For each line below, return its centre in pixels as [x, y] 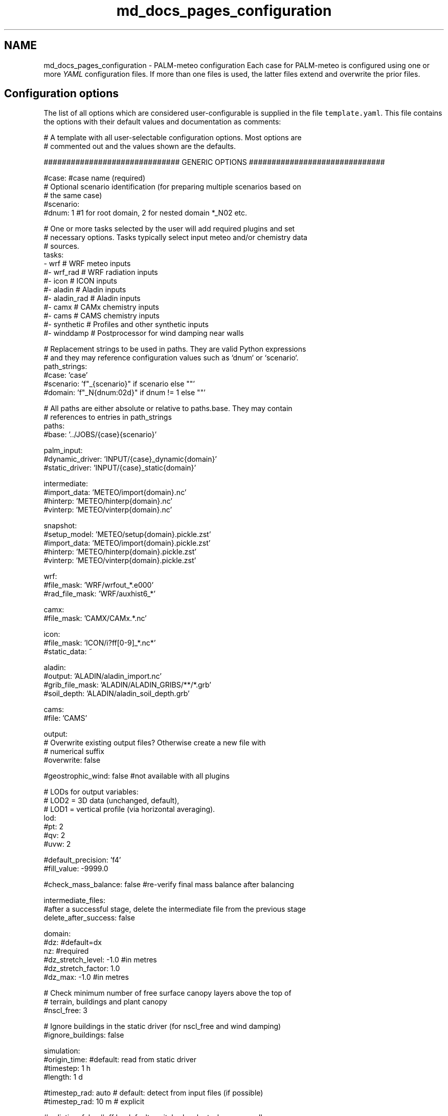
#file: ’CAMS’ [65, 718]
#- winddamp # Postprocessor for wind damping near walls [144, 333]
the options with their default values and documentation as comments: [162, 122]
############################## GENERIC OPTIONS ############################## [214, 162]
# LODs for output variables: [91, 792]
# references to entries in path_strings [108, 417]
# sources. [61, 246]
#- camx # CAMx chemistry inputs [101, 307]
